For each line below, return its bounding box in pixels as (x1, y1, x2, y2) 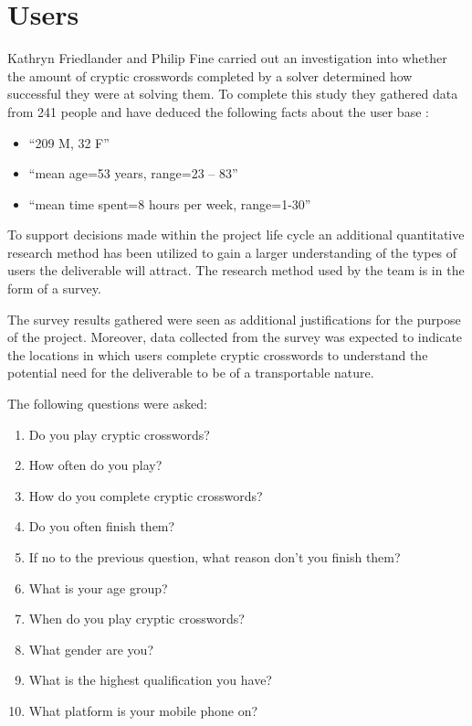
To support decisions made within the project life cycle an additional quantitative (7, 225, 465, 244)
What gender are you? (28, 639, 153, 658)
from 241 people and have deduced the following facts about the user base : (7, 101, 429, 121)
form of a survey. (7, 279, 101, 298)
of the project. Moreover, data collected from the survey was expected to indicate (7, 327, 463, 347)
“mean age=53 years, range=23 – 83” (28, 164, 238, 183)
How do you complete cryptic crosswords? (28, 486, 263, 505)
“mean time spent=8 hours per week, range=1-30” (28, 194, 311, 213)
